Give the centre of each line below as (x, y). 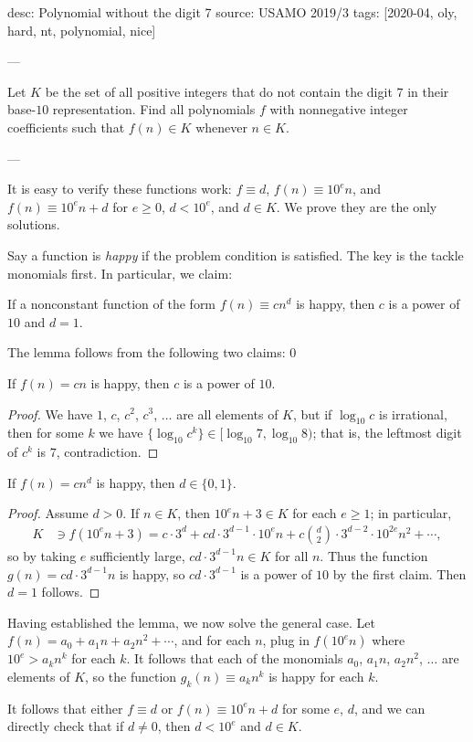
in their (428, 91)
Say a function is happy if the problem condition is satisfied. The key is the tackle (236, 254)
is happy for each (316, 676)
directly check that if (66, 726)
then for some (46, 433)
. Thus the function (374, 555)
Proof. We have (50, 413)
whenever (221, 127)
